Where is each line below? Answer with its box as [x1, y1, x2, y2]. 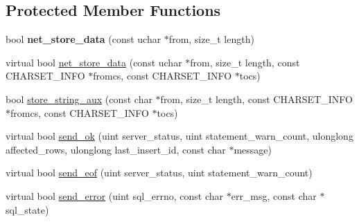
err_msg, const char [231, 188, 317, 203]
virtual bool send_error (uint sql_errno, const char [6, 188, 224, 203]
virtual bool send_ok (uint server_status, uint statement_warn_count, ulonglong [6, 129, 353, 143]
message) [234, 142, 272, 156]
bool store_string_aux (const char [6, 91, 152, 106]
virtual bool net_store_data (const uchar [6, 55, 182, 69]
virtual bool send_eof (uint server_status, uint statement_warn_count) [6, 165, 313, 180]
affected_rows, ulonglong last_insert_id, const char [6, 142, 226, 156]
